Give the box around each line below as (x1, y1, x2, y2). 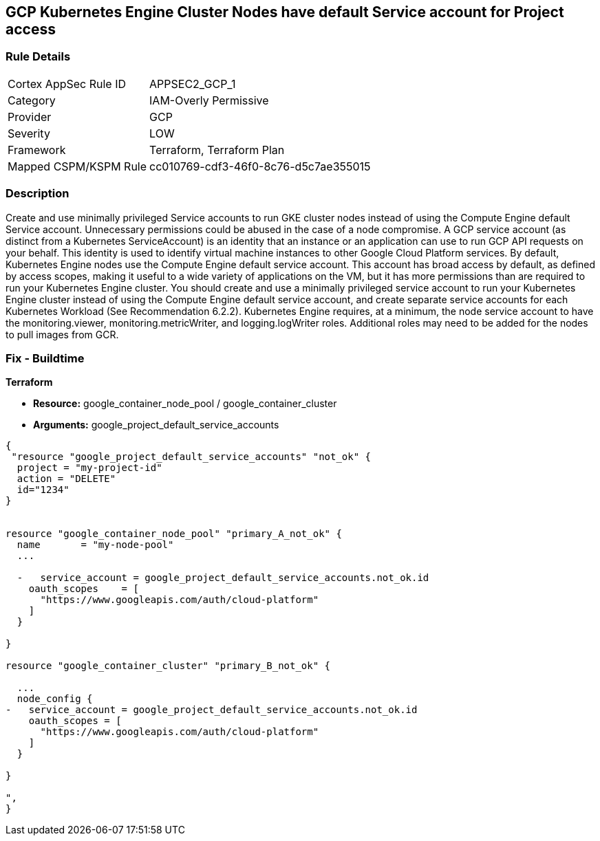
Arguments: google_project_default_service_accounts (33, 419, 279, 431)
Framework (8, 142, 66, 157)
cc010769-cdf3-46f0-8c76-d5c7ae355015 (149, 159, 371, 173)
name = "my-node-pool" (17, 539, 174, 551)
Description (6, 186, 69, 201)
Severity (8, 126, 50, 140)
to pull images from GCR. (6, 328, 119, 340)
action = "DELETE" (17, 473, 116, 485)
